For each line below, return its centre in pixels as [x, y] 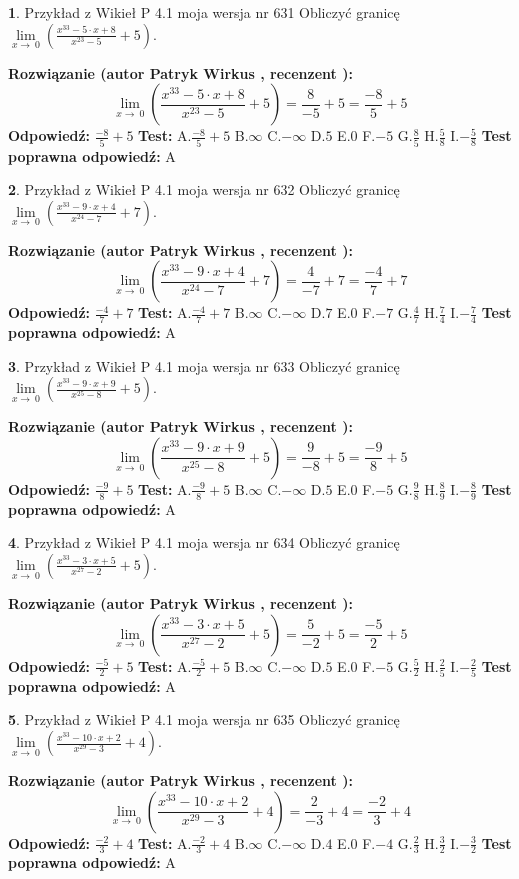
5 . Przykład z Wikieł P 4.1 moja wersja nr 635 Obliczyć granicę [204, 719]
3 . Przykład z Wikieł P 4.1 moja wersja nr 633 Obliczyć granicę [204, 365]
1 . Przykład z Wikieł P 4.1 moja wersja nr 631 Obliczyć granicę [204, 12]
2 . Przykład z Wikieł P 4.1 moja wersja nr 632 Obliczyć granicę [204, 189]
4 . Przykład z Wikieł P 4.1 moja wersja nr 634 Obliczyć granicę [204, 542]
